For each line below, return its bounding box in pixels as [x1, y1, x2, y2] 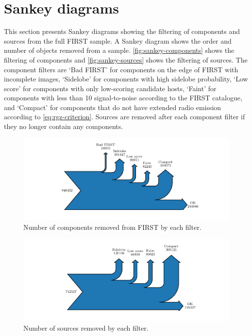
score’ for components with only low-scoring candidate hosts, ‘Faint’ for [4, 83, 217, 93]
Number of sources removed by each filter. [23, 322, 149, 333]
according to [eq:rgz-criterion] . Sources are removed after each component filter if [4, 112, 245, 122]
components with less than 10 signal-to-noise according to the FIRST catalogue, [4, 93, 242, 103]
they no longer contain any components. [4, 121, 123, 131]
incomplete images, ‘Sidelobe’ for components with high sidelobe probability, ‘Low [4, 74, 248, 84]
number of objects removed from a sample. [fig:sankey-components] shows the [4, 45, 235, 55]
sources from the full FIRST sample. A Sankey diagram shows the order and [4, 35, 232, 46]
